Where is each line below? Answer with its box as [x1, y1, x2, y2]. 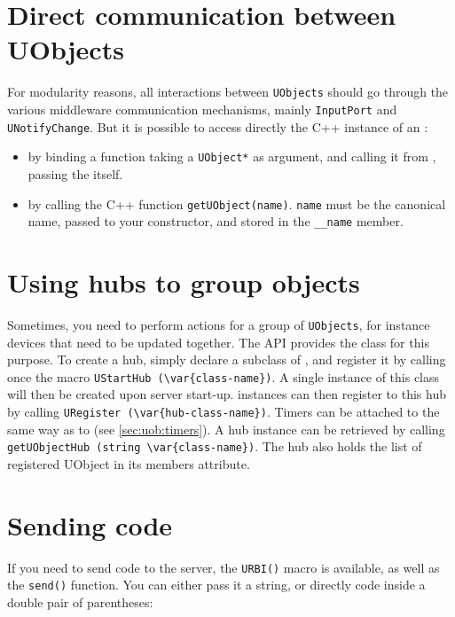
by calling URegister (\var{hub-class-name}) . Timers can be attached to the [7, 402, 440, 421]
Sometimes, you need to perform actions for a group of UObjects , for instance [7, 315, 430, 333]
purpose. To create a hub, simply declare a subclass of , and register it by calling [7, 350, 446, 369]
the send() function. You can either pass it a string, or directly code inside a [7, 575, 426, 594]
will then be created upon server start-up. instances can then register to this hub [7, 385, 446, 403]
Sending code [7, 506, 173, 543]
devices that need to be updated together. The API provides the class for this [7, 332, 429, 351]
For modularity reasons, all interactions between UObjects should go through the [7, 82, 449, 101]
